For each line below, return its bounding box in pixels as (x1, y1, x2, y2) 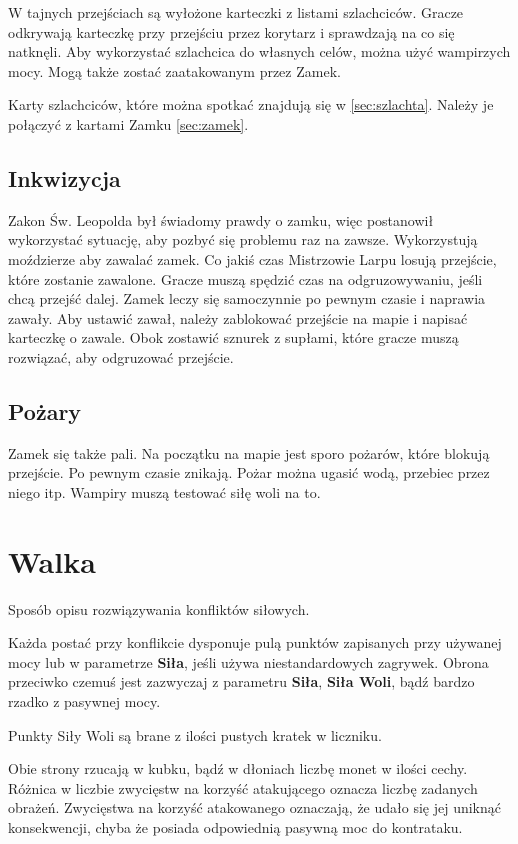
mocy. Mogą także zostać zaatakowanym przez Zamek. (8, 60, 341, 81)
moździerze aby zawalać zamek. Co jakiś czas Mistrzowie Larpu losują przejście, (8, 248, 497, 269)
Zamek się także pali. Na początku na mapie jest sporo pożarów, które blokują (8, 442, 490, 463)
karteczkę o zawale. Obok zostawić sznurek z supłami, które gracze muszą (8, 327, 459, 348)
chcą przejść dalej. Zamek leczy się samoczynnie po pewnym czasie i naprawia (8, 288, 486, 309)
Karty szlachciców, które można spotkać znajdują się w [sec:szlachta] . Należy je (8, 94, 494, 115)
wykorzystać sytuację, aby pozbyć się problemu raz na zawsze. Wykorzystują (8, 229, 478, 250)
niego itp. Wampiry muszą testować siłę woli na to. (8, 481, 321, 502)
